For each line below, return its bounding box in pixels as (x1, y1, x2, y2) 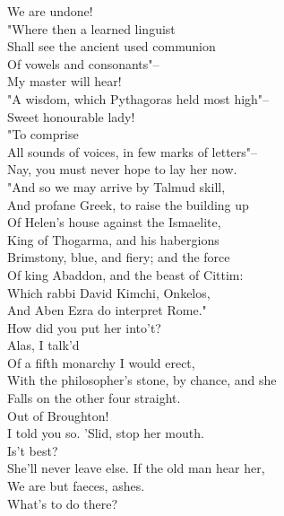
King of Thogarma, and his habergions (7, 230, 219, 249)
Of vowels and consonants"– (7, 54, 159, 73)
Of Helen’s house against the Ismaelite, (7, 213, 221, 232)
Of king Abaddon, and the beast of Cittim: (7, 265, 244, 284)
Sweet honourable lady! (7, 107, 135, 126)
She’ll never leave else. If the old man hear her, (7, 459, 265, 477)
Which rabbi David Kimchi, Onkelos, (7, 283, 211, 302)
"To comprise (7, 125, 79, 144)
